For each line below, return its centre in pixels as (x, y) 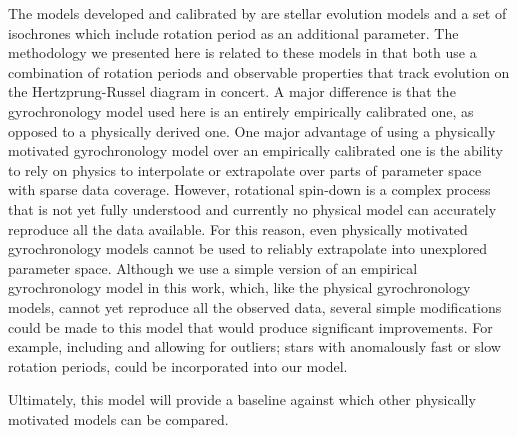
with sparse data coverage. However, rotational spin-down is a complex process (249, 189)
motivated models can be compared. (118, 418)
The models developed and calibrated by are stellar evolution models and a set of (257, 13)
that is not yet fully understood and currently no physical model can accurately (252, 208)
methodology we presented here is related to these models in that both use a (242, 52)
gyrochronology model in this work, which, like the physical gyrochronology (239, 287)
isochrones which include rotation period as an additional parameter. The (233, 32)
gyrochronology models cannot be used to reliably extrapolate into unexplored (248, 248)
